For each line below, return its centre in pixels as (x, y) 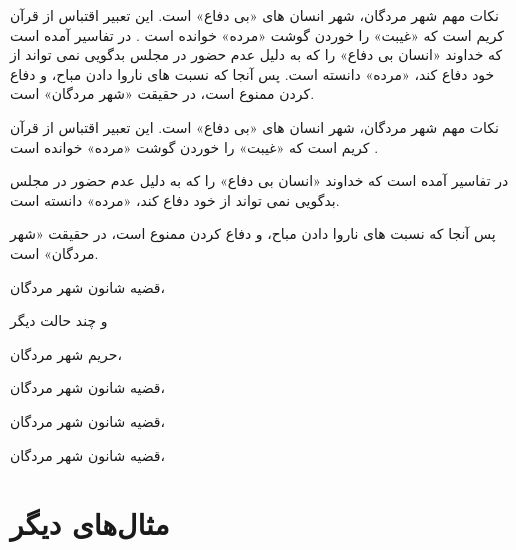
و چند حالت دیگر (59, 320)
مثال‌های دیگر (90, 523)
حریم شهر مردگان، (66, 353)
